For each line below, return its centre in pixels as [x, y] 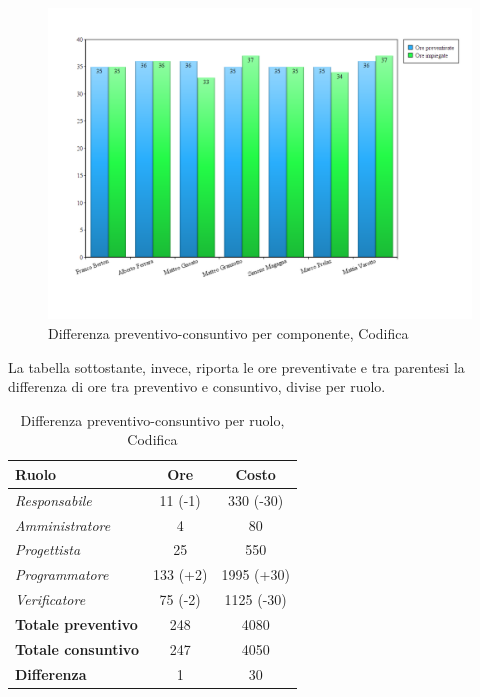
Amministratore [63, 524]
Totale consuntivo [77, 648]
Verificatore [50, 599]
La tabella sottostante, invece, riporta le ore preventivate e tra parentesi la [236, 366]
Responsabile [53, 499]
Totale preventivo [76, 624]
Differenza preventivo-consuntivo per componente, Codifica [228, 332]
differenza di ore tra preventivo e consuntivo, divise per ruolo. [197, 386]
